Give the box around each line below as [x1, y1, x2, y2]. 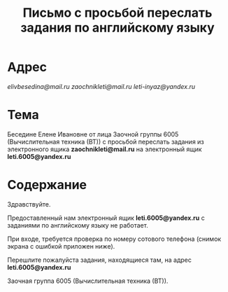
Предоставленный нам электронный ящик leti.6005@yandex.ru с [7, 214, 205, 222]
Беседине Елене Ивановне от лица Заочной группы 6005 [7, 130, 179, 138]
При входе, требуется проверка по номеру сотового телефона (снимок [7, 235, 222, 243]
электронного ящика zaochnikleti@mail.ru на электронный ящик [7, 145, 202, 153]
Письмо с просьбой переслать [22, 5, 213, 21]
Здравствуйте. [7, 200, 51, 208]
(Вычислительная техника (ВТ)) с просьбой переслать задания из [7, 137, 204, 146]
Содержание [7, 177, 87, 193]
